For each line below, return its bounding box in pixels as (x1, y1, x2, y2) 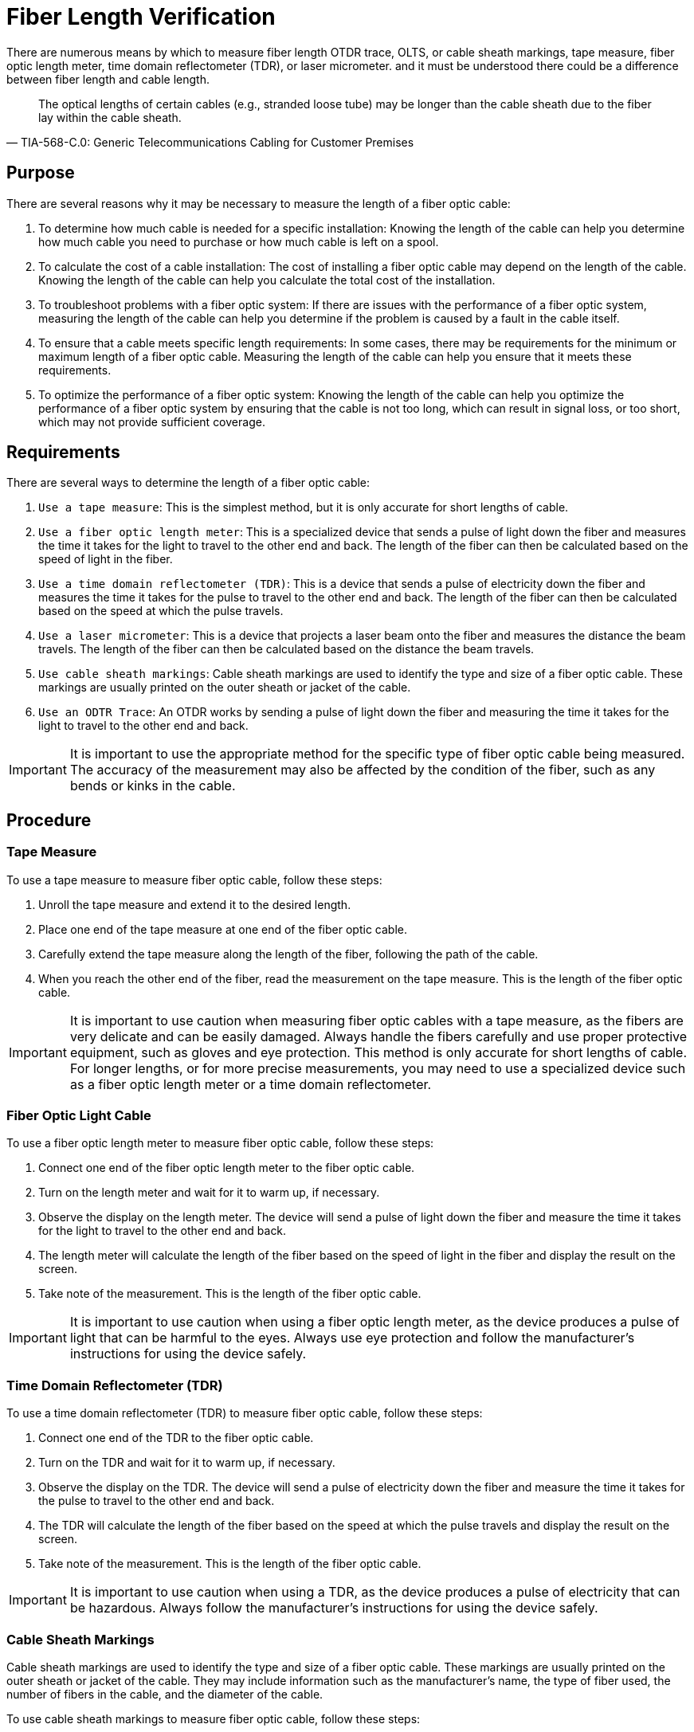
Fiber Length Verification (6, 3, 276, 30)
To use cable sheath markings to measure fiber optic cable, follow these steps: (6, 1711, 421, 1726)
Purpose (6, 163, 75, 183)
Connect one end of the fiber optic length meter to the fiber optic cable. (38, 1161, 415, 1175)
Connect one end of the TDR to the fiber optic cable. (38, 1431, 314, 1445)
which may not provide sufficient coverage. (38, 414, 265, 429)
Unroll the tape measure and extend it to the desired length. (38, 897, 351, 911)
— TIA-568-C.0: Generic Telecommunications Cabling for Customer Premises (6, 135, 414, 149)
